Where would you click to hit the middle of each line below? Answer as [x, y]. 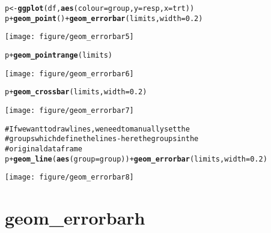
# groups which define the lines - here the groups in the [102, 139]
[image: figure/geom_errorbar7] [69, 110]
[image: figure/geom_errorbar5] [69, 37]
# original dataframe [44, 149]
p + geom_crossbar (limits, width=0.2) [76, 92]
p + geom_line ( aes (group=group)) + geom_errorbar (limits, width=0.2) [136, 159]
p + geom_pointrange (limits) [59, 55]
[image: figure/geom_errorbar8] [69, 177]
